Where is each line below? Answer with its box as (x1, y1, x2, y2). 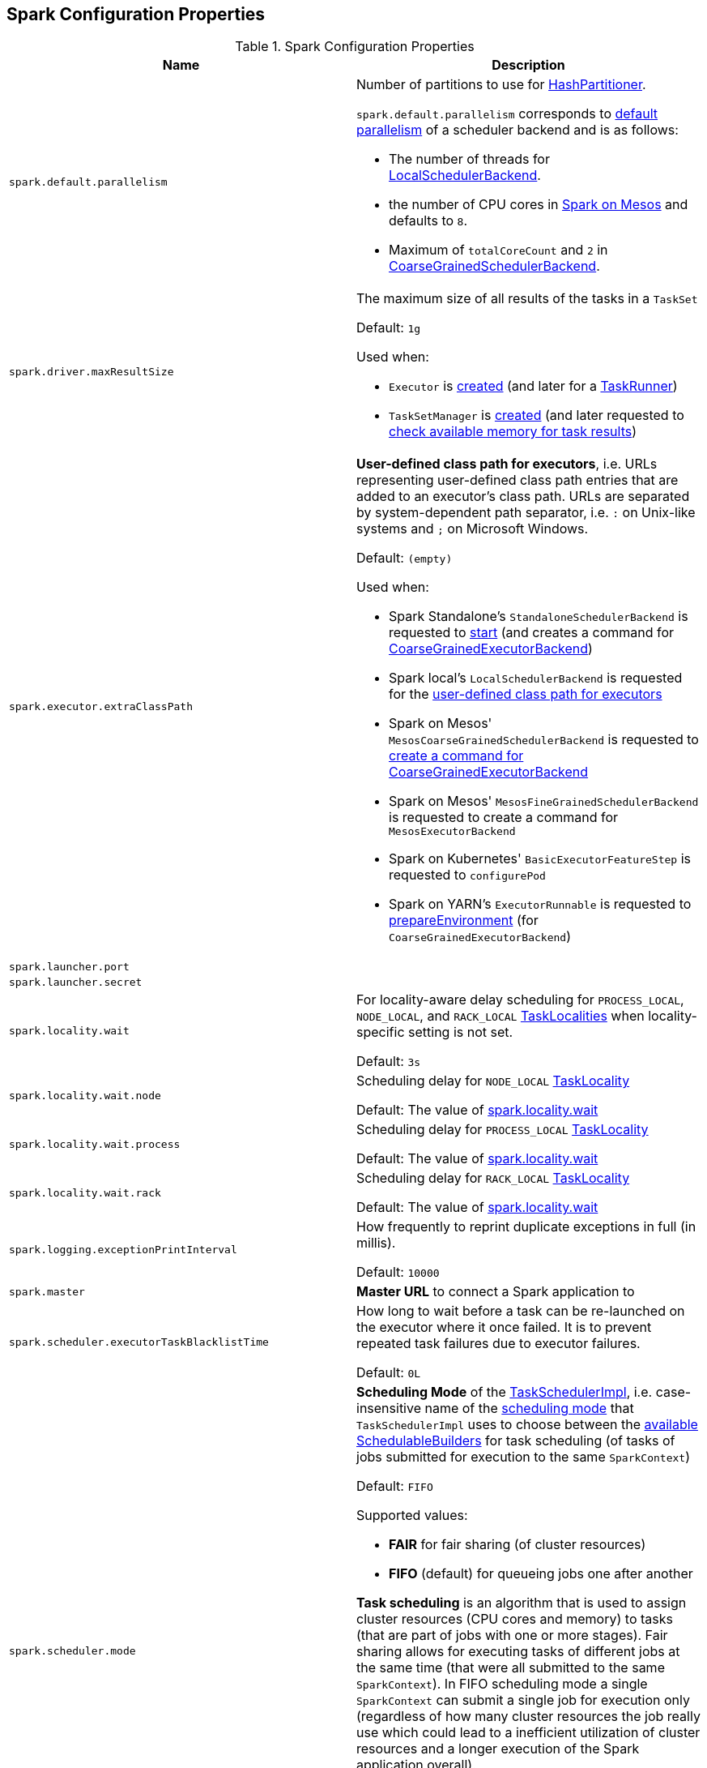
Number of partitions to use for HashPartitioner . (356, 76, 646, 93)
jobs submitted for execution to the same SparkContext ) (356, 1449, 690, 1466)
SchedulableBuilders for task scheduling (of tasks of (356, 1432, 675, 1449)
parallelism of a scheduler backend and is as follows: (356, 122, 679, 139)
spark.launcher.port (9, 961, 130, 974)
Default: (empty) (356, 550, 453, 567)
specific (356, 1024, 405, 1041)
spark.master (9, 1285, 85, 1298)
